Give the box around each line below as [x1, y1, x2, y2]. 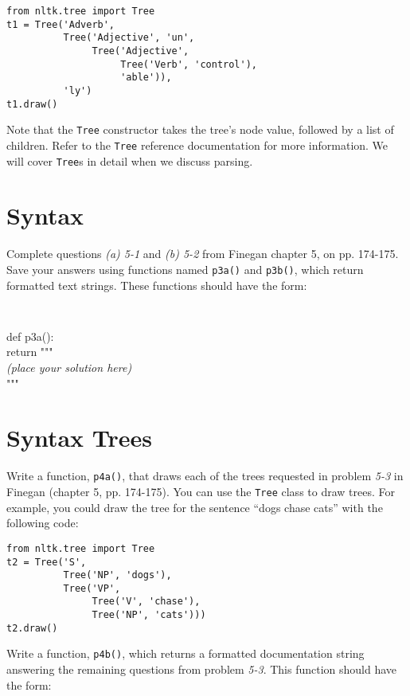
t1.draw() [6, 98, 58, 110]
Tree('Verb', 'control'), [120, 58, 257, 70]
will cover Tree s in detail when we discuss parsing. [6, 152, 253, 169]
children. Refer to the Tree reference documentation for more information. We [6, 136, 389, 153]
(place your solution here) [6, 359, 132, 376]
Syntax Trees [6, 421, 152, 454]
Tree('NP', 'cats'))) [92, 609, 206, 621]
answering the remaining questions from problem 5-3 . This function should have [6, 661, 397, 678]
